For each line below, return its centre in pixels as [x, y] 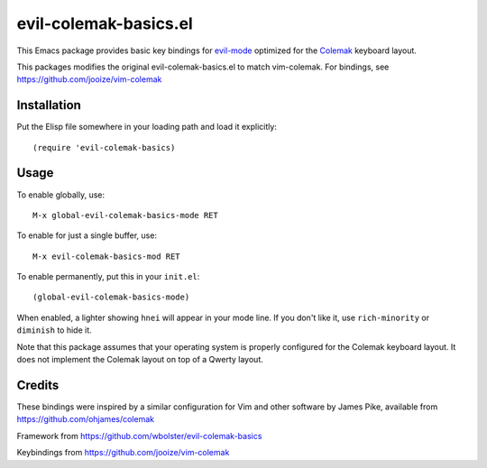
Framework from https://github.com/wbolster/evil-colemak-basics [139, 436]
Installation [49, 105]
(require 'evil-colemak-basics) [104, 147]
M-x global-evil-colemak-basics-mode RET [125, 215]
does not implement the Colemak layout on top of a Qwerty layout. [140, 360]
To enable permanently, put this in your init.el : [108, 277]
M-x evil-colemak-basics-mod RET [106, 256]
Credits [38, 385]
